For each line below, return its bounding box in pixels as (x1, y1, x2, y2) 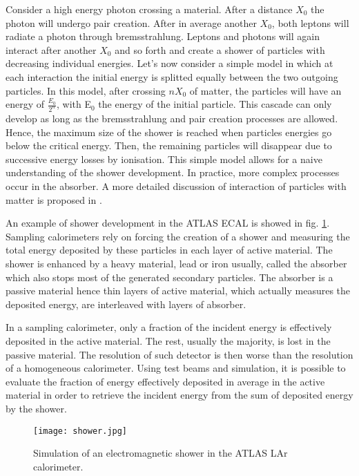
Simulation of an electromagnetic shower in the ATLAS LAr (33, 446, 288, 460)
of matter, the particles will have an (189, 83, 342, 97)
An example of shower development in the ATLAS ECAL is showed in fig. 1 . (6, 216, 330, 230)
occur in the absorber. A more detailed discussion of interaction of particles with (6, 179, 347, 193)
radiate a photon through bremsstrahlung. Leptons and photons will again (6, 29, 320, 44)
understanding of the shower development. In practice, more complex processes (6, 165, 340, 180)
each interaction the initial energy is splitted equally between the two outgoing (6, 69, 338, 84)
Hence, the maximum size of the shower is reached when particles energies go (6, 124, 332, 139)
